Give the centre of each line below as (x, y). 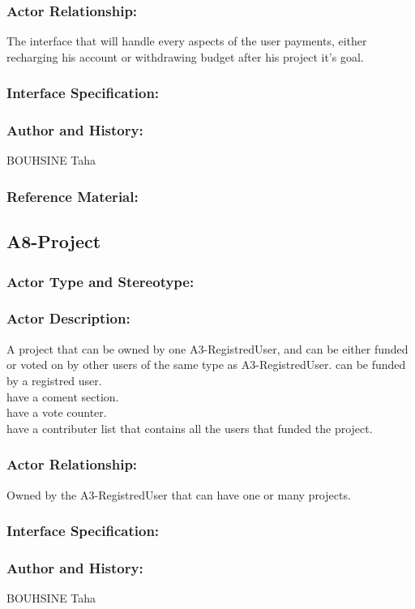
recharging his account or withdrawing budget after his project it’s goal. (185, 56)
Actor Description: (68, 318)
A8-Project (54, 241)
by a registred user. (54, 380)
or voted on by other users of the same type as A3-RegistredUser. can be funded (206, 365)
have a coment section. (63, 396)
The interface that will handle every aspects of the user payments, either (187, 41)
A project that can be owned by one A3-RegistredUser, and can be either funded (207, 348)
